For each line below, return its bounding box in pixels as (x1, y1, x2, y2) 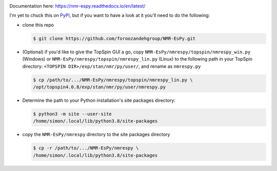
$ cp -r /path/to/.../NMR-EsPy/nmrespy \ (33, 145, 139, 151)
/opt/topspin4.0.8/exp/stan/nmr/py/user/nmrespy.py (33, 84, 166, 90)
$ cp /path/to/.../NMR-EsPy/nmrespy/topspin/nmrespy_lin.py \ (33, 77, 193, 83)
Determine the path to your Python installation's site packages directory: (22, 97, 175, 103)
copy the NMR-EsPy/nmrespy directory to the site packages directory (22, 131, 170, 138)
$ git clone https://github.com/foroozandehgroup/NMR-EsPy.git (33, 35, 196, 41)
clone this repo (22, 22, 54, 28)
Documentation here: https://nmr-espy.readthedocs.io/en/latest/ (9, 3, 146, 9)
